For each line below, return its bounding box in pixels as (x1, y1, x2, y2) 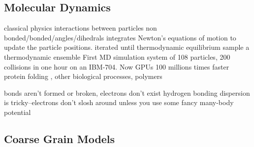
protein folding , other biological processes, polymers (4, 71, 162, 81)
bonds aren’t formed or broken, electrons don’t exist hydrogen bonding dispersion (4, 87, 250, 98)
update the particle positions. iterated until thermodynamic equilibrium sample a (4, 42, 250, 52)
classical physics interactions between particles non (4, 23, 157, 33)
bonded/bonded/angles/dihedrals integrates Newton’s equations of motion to (4, 32, 236, 42)
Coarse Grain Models (4, 131, 115, 146)
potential (4, 107, 31, 117)
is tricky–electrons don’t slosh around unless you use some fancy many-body (4, 97, 234, 108)
